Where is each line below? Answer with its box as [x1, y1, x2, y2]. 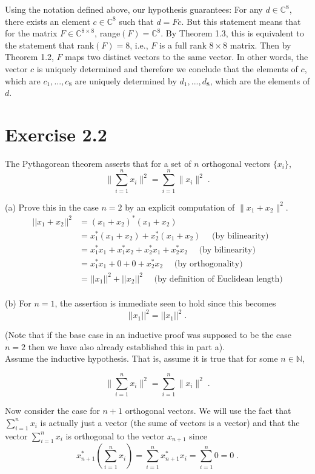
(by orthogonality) [174, 260, 243, 269]
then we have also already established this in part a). [28, 340, 225, 353]
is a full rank [159, 38, 207, 51]
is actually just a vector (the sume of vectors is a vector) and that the [40, 416, 300, 428]
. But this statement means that [181, 15, 301, 27]
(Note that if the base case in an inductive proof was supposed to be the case [5, 328, 291, 341]
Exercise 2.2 [5, 121, 107, 146]
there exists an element [5, 15, 90, 27]
